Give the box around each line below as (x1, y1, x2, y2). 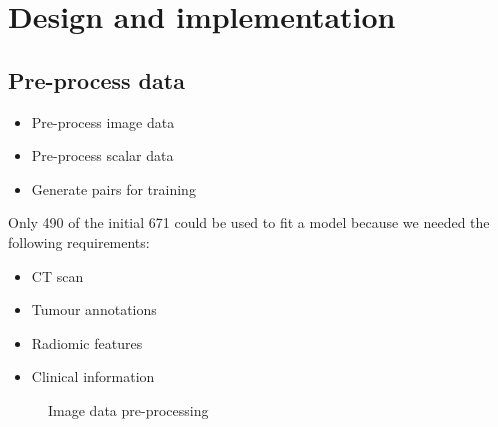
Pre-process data (8, 64, 185, 95)
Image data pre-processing (48, 399, 209, 420)
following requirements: (8, 231, 150, 252)
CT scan (31, 265, 84, 286)
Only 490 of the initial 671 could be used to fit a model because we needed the (8, 212, 490, 233)
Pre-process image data (31, 111, 175, 132)
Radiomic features (31, 332, 143, 353)
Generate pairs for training (31, 178, 196, 199)
